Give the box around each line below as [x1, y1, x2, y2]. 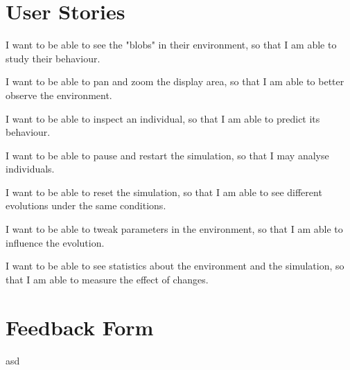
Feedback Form [6, 312, 154, 341]
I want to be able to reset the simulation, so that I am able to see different [6, 184, 322, 199]
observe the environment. [6, 87, 112, 102]
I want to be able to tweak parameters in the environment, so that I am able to [6, 222, 343, 236]
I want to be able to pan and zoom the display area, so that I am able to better [6, 74, 344, 89]
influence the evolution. [6, 235, 105, 249]
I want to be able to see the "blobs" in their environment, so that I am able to [6, 37, 337, 52]
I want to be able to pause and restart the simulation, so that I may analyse [6, 148, 329, 162]
